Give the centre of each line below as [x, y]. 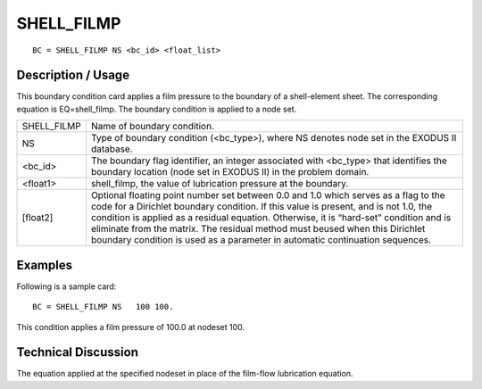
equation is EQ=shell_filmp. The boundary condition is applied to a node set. [157, 109]
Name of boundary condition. [152, 127]
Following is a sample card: [66, 286]
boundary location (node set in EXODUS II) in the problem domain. [230, 172]
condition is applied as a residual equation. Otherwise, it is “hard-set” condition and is [271, 218]
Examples [45, 265]
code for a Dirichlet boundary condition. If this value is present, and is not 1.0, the [262, 207]
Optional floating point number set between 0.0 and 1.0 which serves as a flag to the [268, 195]
